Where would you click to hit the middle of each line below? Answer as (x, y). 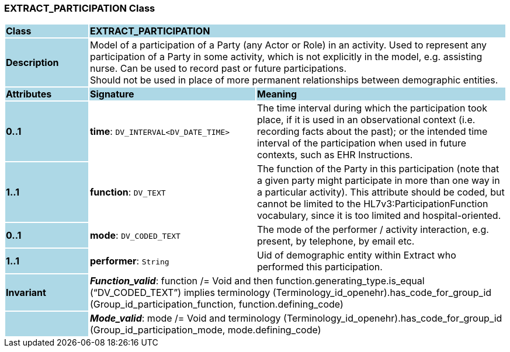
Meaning (277, 94)
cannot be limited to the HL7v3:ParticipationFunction (372, 204)
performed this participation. (320, 267)
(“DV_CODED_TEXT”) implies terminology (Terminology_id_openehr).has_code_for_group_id (291, 293)
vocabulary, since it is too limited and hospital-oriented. (379, 216)
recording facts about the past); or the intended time (372, 132)
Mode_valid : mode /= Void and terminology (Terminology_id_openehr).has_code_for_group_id (296, 318)
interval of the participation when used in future (362, 143)
